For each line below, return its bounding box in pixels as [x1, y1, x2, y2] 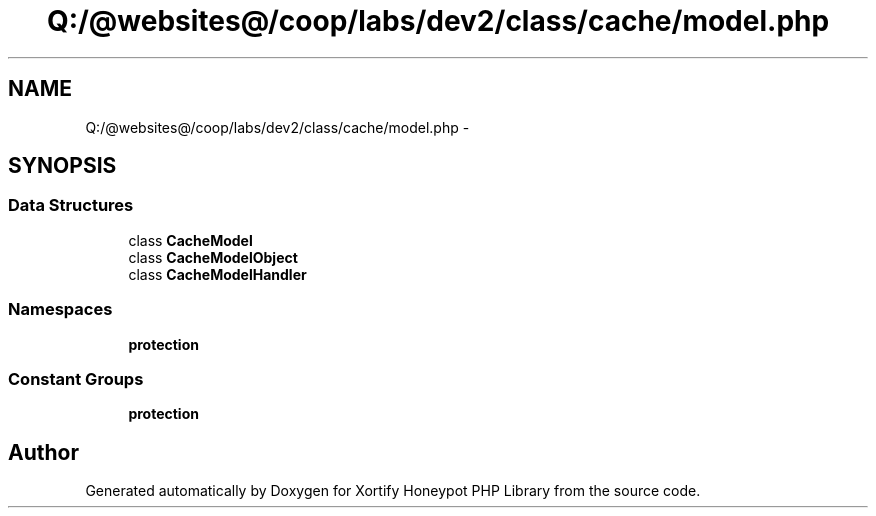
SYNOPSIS [8, 153, 117, 179]
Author [8, 439, 79, 465]
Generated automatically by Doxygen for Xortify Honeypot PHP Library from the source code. [85, 482, 701, 500]
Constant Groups [8, 368, 144, 389]
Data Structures [8, 195, 134, 216]
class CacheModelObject [128, 248, 298, 266]
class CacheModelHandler [128, 265, 307, 283]
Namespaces [8, 299, 113, 320]
